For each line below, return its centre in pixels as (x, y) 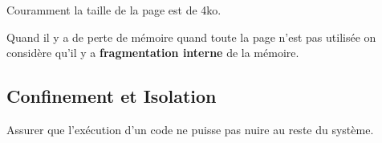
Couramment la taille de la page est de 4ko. (114, 10)
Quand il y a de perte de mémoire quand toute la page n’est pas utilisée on (191, 37)
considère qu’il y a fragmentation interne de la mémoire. (153, 53)
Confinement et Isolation (112, 96)
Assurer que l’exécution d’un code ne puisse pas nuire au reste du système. (190, 129)
